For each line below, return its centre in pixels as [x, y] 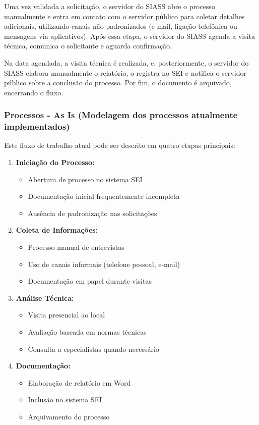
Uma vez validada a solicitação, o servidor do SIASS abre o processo [110, 6]
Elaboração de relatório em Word [79, 382]
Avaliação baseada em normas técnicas [87, 332]
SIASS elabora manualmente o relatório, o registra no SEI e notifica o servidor [125, 72]
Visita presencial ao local [67, 315]
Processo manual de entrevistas [76, 247]
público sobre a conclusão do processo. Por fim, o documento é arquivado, [118, 83]
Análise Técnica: [45, 298]
